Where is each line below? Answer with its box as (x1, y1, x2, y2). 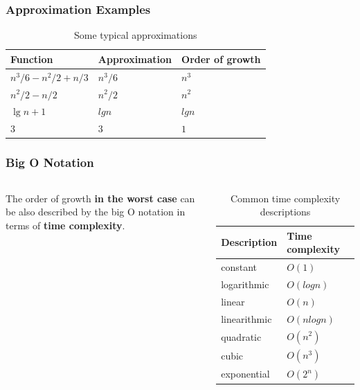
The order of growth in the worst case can (6, 190, 195, 205)
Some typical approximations (74, 28, 197, 42)
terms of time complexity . (6, 218, 125, 232)
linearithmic (221, 311, 272, 326)
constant (221, 260, 257, 274)
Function (10, 51, 53, 66)
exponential (221, 366, 270, 381)
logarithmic (221, 276, 269, 291)
